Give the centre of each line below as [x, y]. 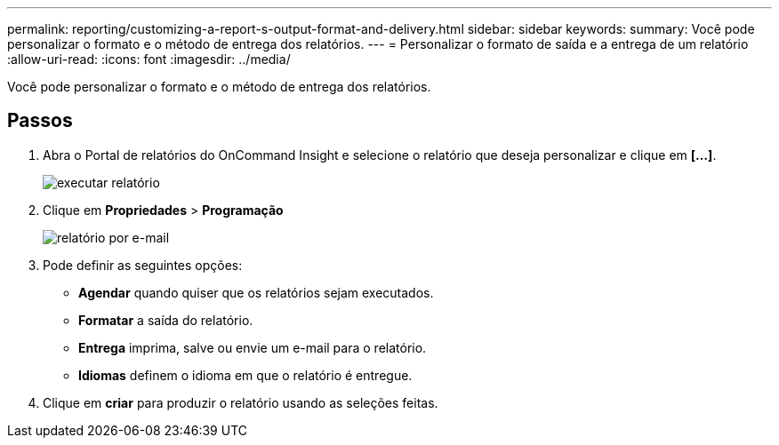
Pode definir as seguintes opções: [143, 265]
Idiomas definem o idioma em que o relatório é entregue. [245, 375]
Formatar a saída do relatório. [166, 320]
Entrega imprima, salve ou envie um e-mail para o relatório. [253, 347]
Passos [40, 121]
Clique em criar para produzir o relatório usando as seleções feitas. [241, 402]
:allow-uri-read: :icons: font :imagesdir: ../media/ [149, 59]
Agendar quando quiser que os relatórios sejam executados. [256, 292]
